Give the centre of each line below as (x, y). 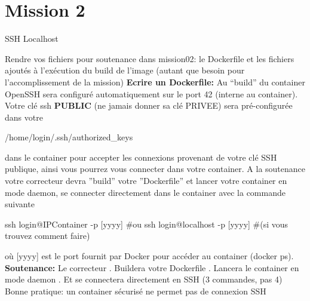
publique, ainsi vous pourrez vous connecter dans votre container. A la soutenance (155, 169)
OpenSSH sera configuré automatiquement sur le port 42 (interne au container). (151, 93)
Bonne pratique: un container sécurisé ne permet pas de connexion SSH (136, 291)
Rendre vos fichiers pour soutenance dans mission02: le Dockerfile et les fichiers (150, 58)
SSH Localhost (32, 39)
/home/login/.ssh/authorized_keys (69, 137)
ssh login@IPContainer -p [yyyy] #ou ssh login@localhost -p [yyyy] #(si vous (147, 224)
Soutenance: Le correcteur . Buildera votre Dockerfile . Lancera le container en (152, 267)
